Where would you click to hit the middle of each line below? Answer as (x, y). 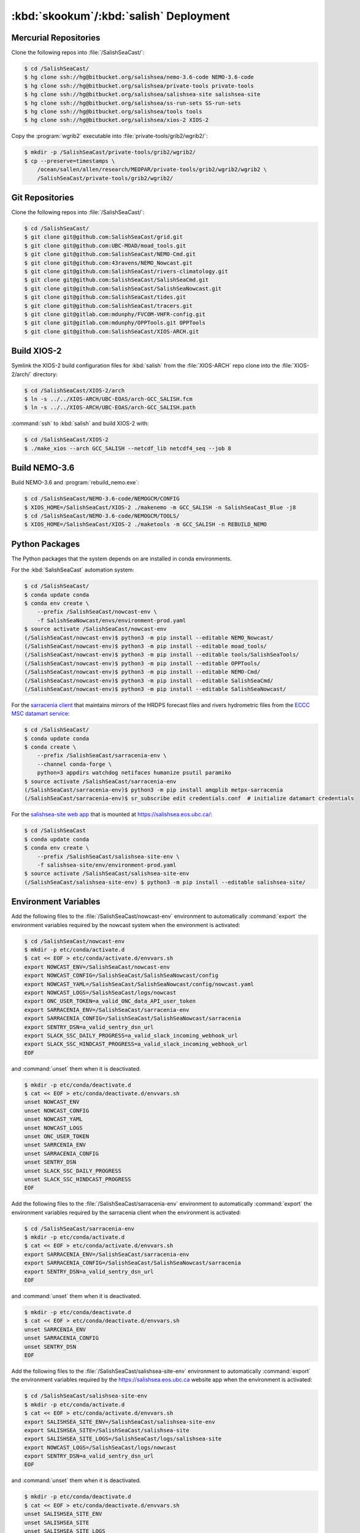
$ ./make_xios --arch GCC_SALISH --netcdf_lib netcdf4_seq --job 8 (128, 448)
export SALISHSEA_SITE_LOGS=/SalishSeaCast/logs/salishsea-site (123, 1439)
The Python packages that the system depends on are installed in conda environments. (122, 559)
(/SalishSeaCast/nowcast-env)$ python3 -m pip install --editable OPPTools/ (142, 663)
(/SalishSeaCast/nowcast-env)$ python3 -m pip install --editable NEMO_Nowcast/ (149, 637)
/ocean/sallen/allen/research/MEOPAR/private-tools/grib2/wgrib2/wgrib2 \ (152, 170)
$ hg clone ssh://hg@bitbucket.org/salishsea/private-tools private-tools (139, 86)
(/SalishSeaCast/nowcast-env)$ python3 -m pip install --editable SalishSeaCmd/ (149, 680)
